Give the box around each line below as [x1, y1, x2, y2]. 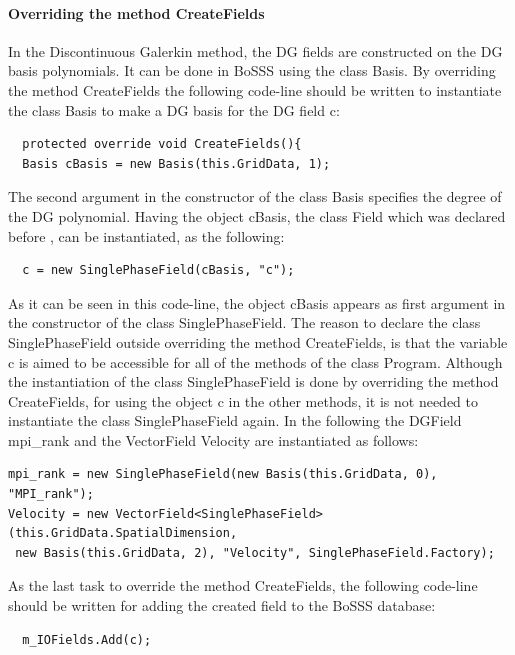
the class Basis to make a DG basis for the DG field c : [8, 99, 340, 120]
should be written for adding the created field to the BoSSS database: [8, 595, 436, 616]
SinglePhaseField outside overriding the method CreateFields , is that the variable [8, 331, 508, 352]
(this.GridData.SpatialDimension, [8, 526, 238, 541]
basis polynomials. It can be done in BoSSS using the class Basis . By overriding [8, 60, 496, 81]
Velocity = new [8, 506, 109, 521]
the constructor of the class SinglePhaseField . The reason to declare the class [8, 312, 481, 333]
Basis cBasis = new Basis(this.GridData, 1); [22, 156, 331, 171]
